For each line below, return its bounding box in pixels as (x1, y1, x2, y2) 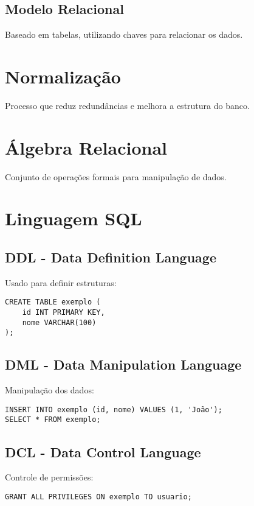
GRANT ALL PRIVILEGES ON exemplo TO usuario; (5, 492, 192, 501)
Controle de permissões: (5, 471, 94, 483)
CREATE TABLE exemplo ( (5, 298, 101, 307)
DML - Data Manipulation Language (5, 355, 242, 374)
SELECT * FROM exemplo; (5, 415, 101, 424)
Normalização (5, 63, 121, 88)
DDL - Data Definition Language (5, 248, 216, 266)
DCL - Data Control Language (5, 442, 201, 461)
